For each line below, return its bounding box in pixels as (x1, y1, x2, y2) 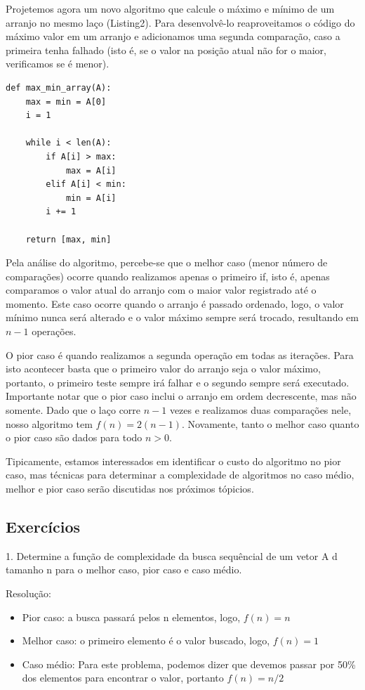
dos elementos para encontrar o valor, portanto (22, 670, 224, 685)
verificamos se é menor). (6, 56, 109, 71)
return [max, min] (25, 234, 112, 245)
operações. (32, 324, 77, 339)
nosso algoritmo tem (6, 416, 93, 431)
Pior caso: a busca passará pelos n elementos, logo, (22, 609, 241, 624)
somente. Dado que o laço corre (6, 403, 141, 417)
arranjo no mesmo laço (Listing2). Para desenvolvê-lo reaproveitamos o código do (6, 15, 355, 30)
